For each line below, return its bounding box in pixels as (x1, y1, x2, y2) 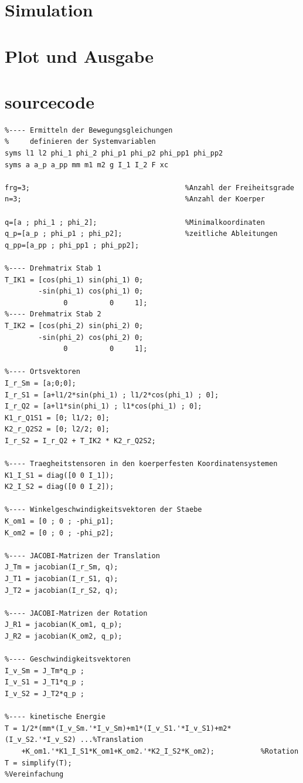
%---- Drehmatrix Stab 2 (5, 310, 101, 319)
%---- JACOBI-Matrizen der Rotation (5, 609, 148, 617)
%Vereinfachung (5, 770, 64, 779)
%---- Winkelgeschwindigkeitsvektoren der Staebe (5, 505, 202, 514)
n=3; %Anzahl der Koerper (5, 195, 265, 204)
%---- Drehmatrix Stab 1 (5, 264, 101, 272)
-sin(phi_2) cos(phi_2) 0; (38, 333, 144, 342)
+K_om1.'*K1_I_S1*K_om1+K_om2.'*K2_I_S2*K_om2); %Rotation (21, 747, 299, 755)
